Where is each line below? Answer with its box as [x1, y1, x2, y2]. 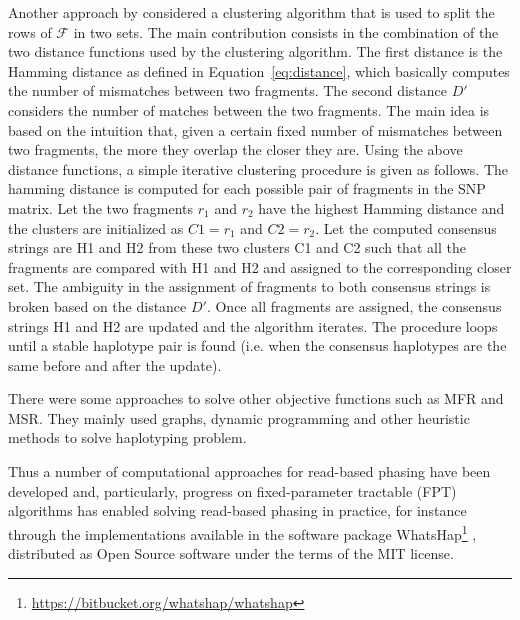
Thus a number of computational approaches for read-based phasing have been [8, 461, 491, 482]
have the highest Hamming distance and [258, 197, 505, 218]
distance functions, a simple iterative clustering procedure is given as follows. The [8, 158, 509, 179]
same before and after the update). [8, 354, 222, 375]
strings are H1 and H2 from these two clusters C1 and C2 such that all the [8, 237, 466, 258]
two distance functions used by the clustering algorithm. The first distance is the [8, 41, 503, 62]
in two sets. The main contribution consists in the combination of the [73, 21, 499, 42]
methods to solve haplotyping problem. [8, 427, 247, 448]
